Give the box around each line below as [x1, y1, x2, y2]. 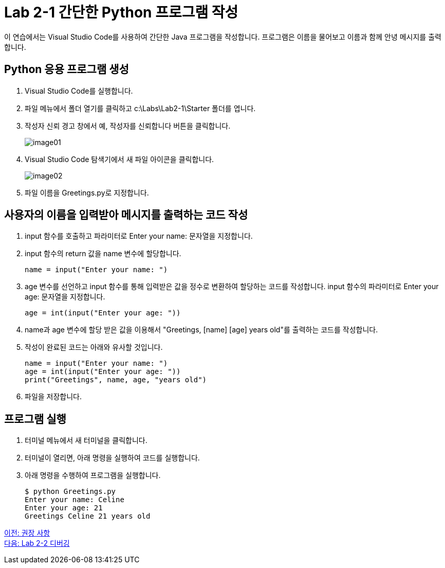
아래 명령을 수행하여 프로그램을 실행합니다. [25, 471, 161, 480]
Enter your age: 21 [25, 504, 103, 512]
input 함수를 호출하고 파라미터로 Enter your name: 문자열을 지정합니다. [25, 232, 253, 241]
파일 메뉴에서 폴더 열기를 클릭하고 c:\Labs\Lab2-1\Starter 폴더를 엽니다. [25, 103, 256, 113]
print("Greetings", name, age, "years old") [25, 376, 207, 384]
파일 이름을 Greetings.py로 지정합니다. [25, 188, 149, 197]
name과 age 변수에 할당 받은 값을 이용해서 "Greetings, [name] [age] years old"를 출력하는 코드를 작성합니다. [25, 325, 378, 334]
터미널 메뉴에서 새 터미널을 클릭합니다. [25, 436, 147, 445]
